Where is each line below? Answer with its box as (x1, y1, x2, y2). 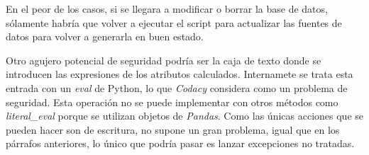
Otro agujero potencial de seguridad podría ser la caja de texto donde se (6, 52, 321, 67)
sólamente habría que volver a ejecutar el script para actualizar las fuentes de (6, 15, 342, 30)
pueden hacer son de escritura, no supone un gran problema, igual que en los (6, 122, 340, 137)
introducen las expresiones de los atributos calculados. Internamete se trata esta (6, 67, 353, 81)
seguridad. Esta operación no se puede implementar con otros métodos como (6, 94, 338, 109)
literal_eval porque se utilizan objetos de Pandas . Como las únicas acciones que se (6, 108, 363, 123)
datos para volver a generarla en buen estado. (6, 29, 204, 44)
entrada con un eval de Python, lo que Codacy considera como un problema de (6, 80, 348, 95)
